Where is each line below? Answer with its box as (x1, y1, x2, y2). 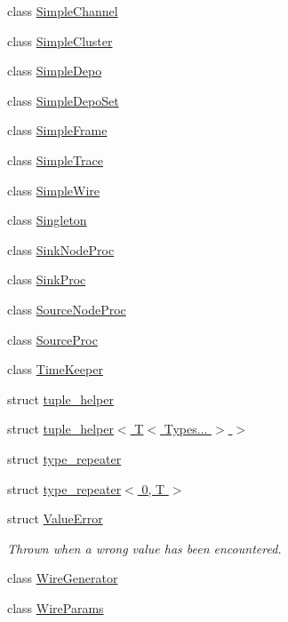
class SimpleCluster (7, 31, 113, 50)
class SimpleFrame (7, 121, 108, 140)
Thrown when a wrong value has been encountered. (7, 538, 282, 557)
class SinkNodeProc (7, 240, 115, 259)
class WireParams (7, 598, 104, 617)
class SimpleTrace (7, 150, 103, 169)
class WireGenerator (7, 569, 118, 587)
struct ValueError (7, 509, 103, 528)
